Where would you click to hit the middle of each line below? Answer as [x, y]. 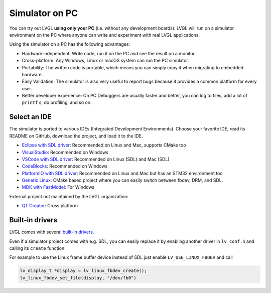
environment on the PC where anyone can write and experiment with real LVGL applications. [105, 35]
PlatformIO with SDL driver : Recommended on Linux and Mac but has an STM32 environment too [122, 173]
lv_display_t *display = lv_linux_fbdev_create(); [84, 271]
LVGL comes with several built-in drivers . [52, 232]
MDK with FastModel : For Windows [58, 187]
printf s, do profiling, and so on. [57, 102]
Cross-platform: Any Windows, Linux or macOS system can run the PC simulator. [105, 61]
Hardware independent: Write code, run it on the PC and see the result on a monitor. [109, 53]
